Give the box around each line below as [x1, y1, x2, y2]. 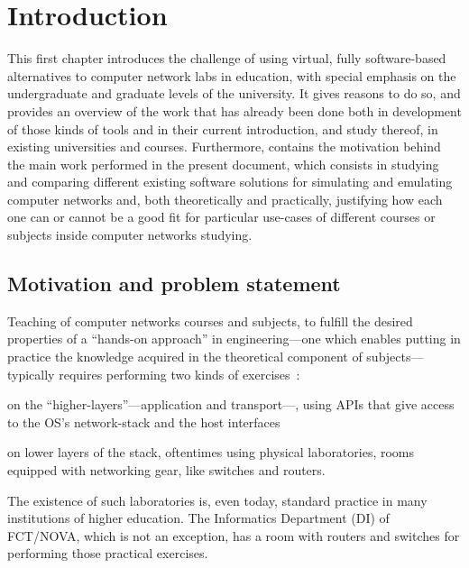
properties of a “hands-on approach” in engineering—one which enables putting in [7, 329, 461, 348]
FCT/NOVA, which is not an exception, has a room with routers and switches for [7, 526, 460, 545]
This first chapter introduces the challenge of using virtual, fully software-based [7, 49, 446, 68]
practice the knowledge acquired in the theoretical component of [7, 347, 363, 366]
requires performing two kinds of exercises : [59, 364, 300, 383]
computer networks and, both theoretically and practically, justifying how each [7, 189, 443, 208]
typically [7, 364, 55, 383]
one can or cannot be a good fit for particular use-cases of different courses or [7, 207, 436, 226]
